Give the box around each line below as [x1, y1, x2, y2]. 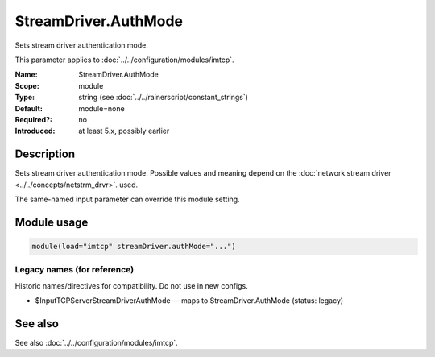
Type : [14, 93, 35, 102]
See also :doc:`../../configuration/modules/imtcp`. [14, 338, 179, 347]
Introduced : [14, 126, 56, 136]
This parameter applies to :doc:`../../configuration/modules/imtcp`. [14, 55, 234, 64]
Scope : [14, 81, 39, 90]
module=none [78, 103, 125, 113]
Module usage [14, 215, 89, 229]
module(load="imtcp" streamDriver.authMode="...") [31, 242, 237, 251]
